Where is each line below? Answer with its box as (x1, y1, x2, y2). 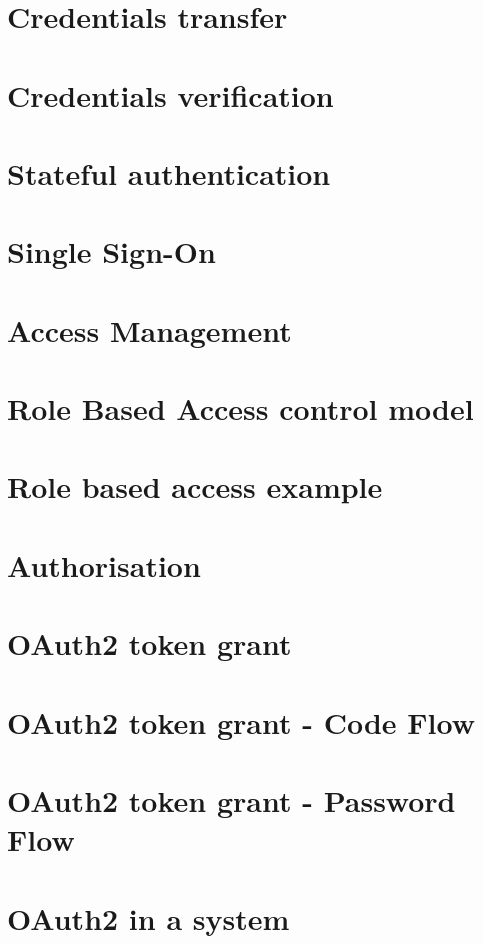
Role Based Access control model (7, 388, 474, 429)
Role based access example (7, 466, 383, 507)
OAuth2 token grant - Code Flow (7, 701, 475, 742)
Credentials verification (7, 74, 334, 115)
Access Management (7, 309, 292, 350)
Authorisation (7, 544, 201, 585)
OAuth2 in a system (7, 897, 290, 938)
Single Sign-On (7, 231, 216, 272)
